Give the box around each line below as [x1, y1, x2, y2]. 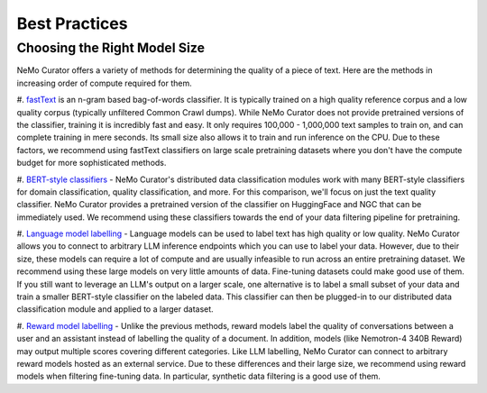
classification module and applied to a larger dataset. [16, 304, 214, 315]
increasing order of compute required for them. [16, 78, 193, 88]
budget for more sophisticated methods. [16, 158, 167, 169]
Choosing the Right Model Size [16, 40, 206, 56]
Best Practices [16, 14, 128, 33]
